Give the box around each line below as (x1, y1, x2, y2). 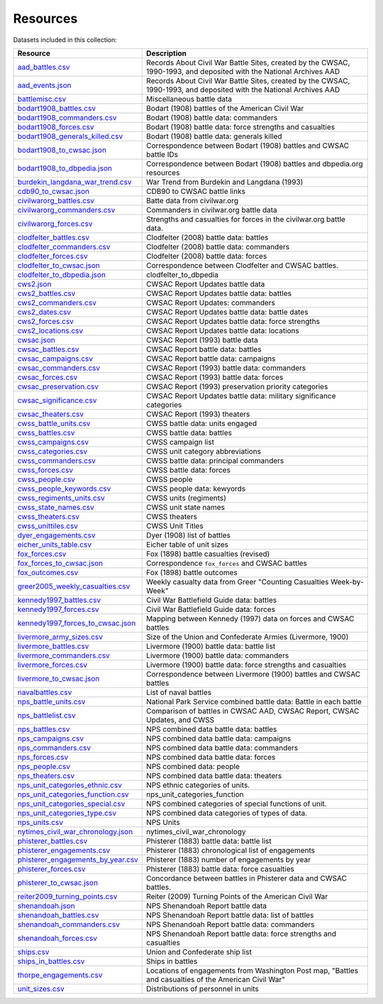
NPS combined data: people (146, 761, 240, 771)
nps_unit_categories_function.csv (17, 789, 129, 799)
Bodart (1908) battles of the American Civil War (146, 103, 304, 113)
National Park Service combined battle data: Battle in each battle (146, 697, 362, 706)
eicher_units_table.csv (17, 540, 92, 550)
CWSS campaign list (146, 437, 214, 447)
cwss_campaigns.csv (17, 437, 89, 447)
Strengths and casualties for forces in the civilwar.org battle (146, 214, 345, 224)
